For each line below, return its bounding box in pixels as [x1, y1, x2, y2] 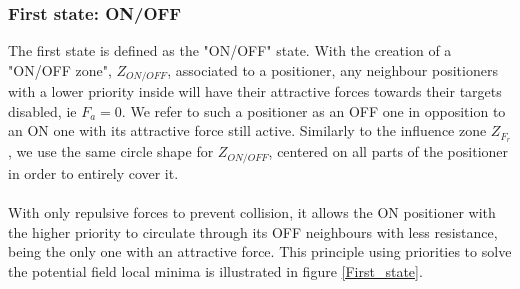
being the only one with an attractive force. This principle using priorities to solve [8, 241, 512, 262]
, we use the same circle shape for [8, 141, 214, 162]
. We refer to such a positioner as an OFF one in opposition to [121, 100, 506, 121]
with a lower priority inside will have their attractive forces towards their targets [8, 81, 502, 102]
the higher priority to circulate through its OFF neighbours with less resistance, [8, 221, 498, 242]
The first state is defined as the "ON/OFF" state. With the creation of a [8, 40, 452, 61]
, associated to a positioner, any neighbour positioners [167, 59, 498, 80]
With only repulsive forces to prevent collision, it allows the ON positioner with [8, 201, 496, 222]
